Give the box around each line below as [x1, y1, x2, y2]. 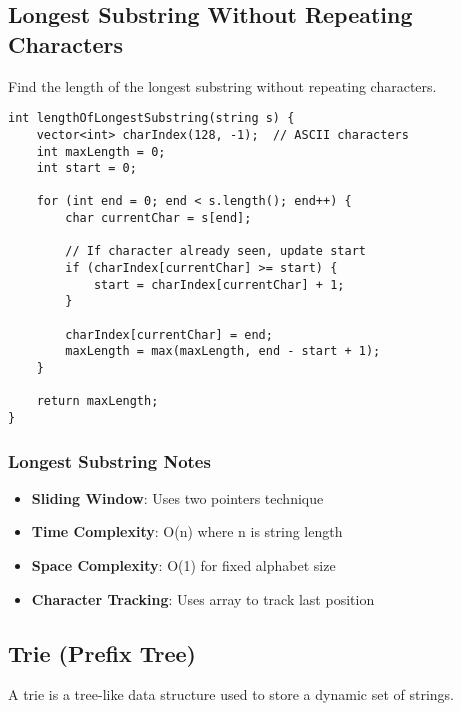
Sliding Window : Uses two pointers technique [31, 487, 324, 508]
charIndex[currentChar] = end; [65, 327, 273, 342]
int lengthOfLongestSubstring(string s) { [8, 111, 295, 126]
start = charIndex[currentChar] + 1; [93, 277, 345, 292]
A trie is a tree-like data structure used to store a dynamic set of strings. [8, 684, 454, 705]
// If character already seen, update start [65, 244, 366, 259]
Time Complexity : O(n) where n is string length [31, 521, 343, 542]
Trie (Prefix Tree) [8, 637, 196, 668]
